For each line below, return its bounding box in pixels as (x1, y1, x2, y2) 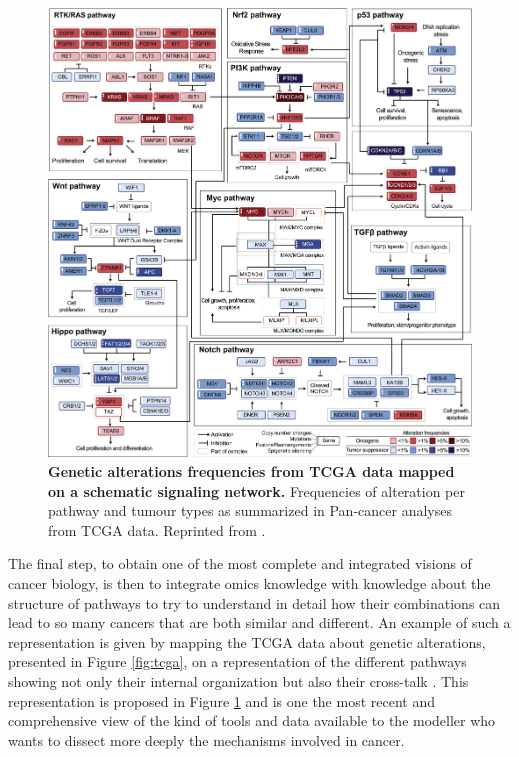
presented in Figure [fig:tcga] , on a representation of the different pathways (8, 651, 467, 672)
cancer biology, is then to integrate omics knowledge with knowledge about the (8, 573, 491, 594)
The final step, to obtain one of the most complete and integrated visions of (8, 553, 472, 574)
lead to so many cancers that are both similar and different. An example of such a (8, 612, 511, 633)
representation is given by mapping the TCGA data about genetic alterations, (8, 631, 486, 652)
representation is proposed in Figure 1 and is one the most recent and (8, 690, 435, 711)
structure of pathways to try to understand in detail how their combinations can (8, 592, 501, 613)
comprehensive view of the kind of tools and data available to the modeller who (8, 710, 496, 731)
